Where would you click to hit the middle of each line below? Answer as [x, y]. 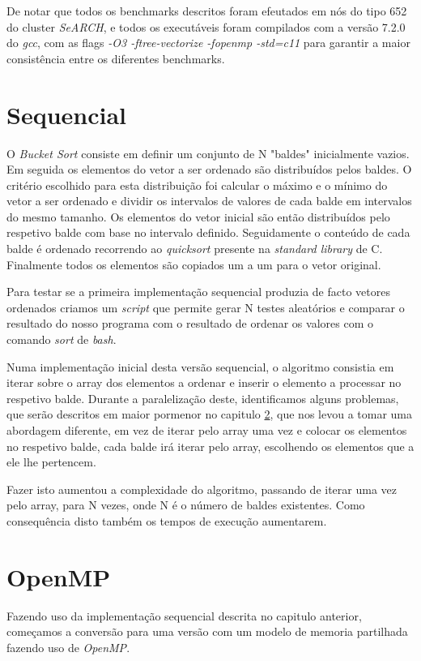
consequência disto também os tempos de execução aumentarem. [167, 520]
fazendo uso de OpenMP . [68, 647]
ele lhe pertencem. [51, 462]
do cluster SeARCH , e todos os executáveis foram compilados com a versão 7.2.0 [206, 26]
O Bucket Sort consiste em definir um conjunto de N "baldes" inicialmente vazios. [208, 153]
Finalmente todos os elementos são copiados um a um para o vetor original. [194, 264]
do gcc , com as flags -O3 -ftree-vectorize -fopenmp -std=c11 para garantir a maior [208, 43]
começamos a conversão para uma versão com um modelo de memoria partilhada [207, 631]
